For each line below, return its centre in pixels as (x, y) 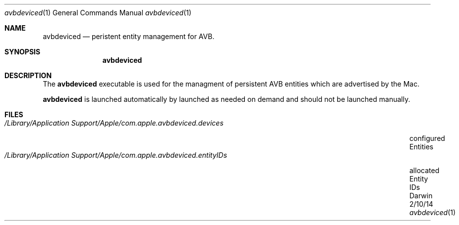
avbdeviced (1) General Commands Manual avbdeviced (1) (98, 13)
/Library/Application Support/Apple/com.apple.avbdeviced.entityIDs (116, 155)
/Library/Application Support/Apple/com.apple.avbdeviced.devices (114, 123)
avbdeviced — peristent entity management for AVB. (129, 36)
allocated (425, 170)
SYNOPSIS (23, 52)
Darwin (421, 196)
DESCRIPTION (28, 75)
